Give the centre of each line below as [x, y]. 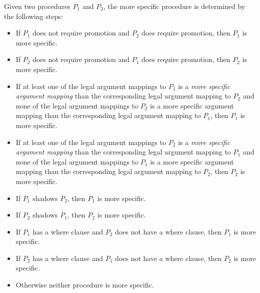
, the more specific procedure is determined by [174, 6]
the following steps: [33, 16]
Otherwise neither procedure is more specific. [85, 285]
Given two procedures [37, 6]
